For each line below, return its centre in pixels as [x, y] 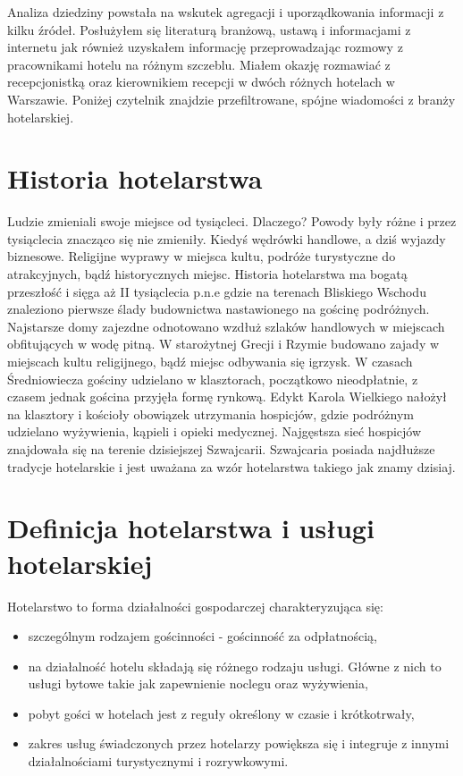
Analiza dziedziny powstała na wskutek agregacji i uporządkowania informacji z [226, 12]
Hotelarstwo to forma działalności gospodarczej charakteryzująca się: [195, 606]
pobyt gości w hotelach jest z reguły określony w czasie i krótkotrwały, [221, 713]
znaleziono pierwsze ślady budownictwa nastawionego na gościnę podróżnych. [219, 309]
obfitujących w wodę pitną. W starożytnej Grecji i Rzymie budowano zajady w [223, 344]
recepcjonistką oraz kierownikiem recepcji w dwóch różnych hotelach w [201, 82]
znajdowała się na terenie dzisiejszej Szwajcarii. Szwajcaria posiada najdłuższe [221, 449]
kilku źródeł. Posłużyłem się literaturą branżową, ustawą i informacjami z [209, 29]
